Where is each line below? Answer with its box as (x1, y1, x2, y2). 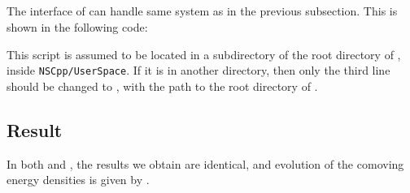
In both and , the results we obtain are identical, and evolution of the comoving (7, 155, 404, 172)
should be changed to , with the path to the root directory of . (7, 77, 318, 94)
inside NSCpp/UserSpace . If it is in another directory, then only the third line (7, 62, 390, 79)
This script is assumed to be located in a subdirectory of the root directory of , (7, 45, 401, 62)
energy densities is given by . (7, 171, 150, 188)
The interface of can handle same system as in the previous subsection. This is (7, 2, 398, 19)
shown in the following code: (7, 18, 148, 35)
